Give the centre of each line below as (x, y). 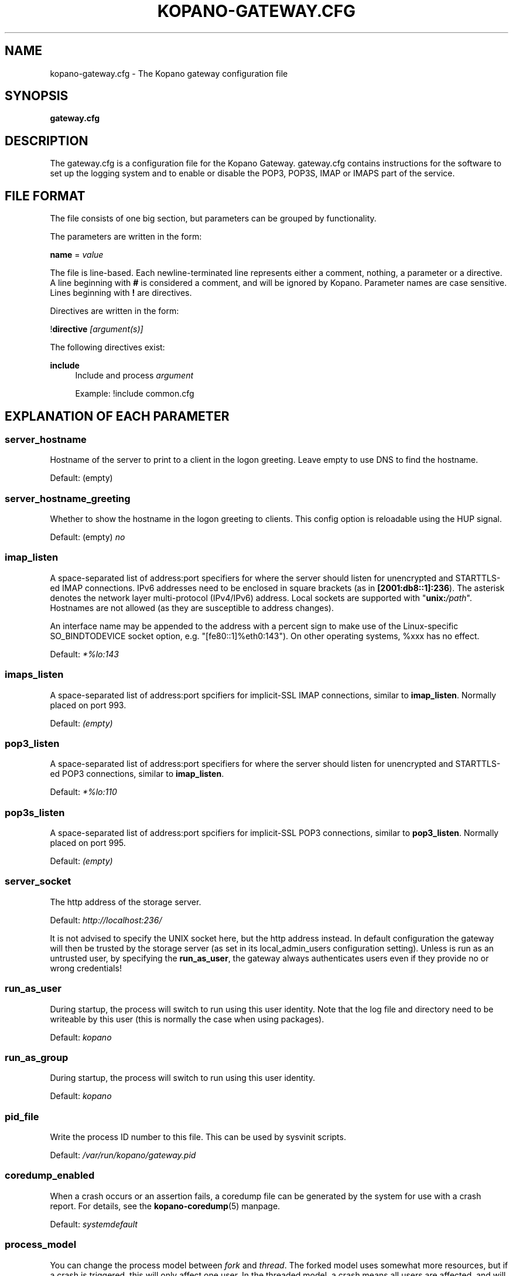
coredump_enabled (50, 1176)
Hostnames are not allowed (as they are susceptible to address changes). (192, 608)
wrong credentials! (86, 968)
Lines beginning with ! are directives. (121, 293)
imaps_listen (34, 675)
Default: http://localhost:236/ (106, 920)
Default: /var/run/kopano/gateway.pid (123, 1155)
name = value (77, 255)
